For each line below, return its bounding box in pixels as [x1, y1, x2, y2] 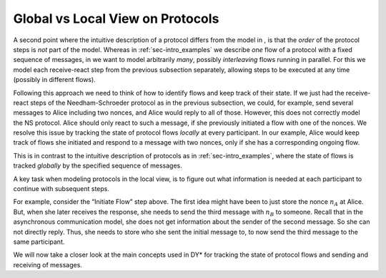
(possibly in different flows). [13, 76, 96, 84]
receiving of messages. [13, 260, 82, 269]
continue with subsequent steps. [13, 185, 110, 193]
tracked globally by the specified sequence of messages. [13, 161, 182, 170]
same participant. [13, 237, 65, 246]
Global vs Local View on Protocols [13, 11, 219, 26]
